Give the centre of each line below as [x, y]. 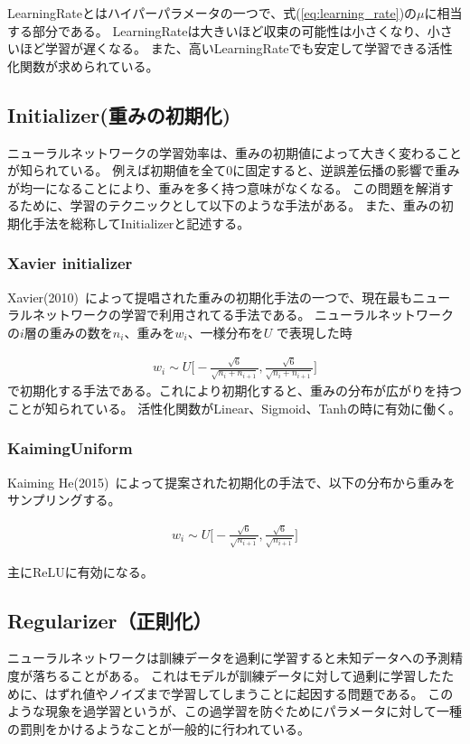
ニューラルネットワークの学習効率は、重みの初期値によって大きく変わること [235, 152]
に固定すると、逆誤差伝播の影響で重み [346, 170]
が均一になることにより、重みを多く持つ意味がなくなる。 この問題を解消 [224, 187]
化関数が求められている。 [83, 65]
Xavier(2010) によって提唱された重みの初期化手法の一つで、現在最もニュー [229, 297]
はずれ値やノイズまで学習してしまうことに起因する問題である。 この [249, 693]
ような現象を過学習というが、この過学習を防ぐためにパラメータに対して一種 [235, 711]
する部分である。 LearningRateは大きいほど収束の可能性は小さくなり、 [217, 30]
